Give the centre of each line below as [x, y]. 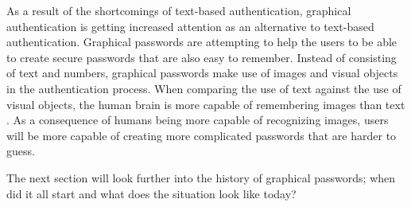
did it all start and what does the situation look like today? [151, 193]
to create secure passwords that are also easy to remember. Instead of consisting [202, 57]
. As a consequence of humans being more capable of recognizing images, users [198, 120]
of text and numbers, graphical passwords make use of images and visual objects [202, 73]
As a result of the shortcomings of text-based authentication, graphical [179, 10]
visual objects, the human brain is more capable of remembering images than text [206, 104]
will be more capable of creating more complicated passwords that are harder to [202, 135]
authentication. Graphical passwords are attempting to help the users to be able [202, 42]
